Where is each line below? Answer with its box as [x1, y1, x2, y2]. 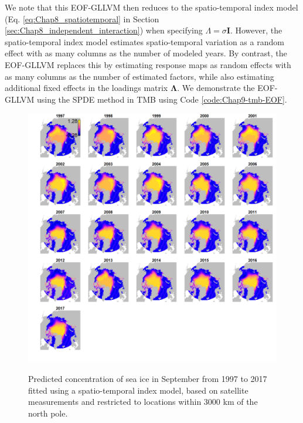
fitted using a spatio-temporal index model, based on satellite [28, 384, 248, 396]
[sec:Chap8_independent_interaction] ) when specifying [5, 24, 203, 36]
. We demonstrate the [177, 82, 255, 94]
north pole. [28, 407, 68, 419]
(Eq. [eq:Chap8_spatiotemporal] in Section [5, 12, 159, 25]
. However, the [230, 24, 282, 36]
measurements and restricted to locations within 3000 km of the [28, 395, 258, 408]
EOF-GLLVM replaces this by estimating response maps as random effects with [5, 58, 291, 70]
